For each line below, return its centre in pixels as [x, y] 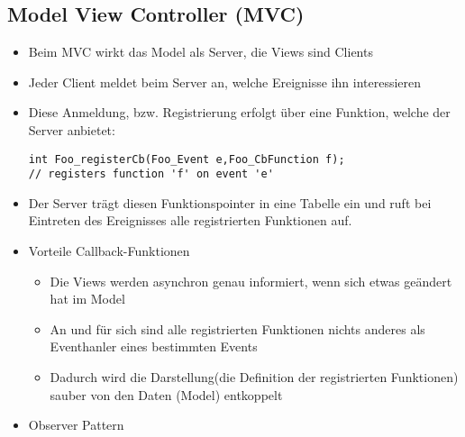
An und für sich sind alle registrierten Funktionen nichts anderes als [237, 328]
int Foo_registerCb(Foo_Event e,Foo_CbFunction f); [187, 159]
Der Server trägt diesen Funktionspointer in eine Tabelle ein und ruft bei [230, 202]
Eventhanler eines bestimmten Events [154, 346]
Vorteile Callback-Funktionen [109, 251]
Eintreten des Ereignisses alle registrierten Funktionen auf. [190, 220]
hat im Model [87, 299]
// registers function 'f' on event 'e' [151, 174]
